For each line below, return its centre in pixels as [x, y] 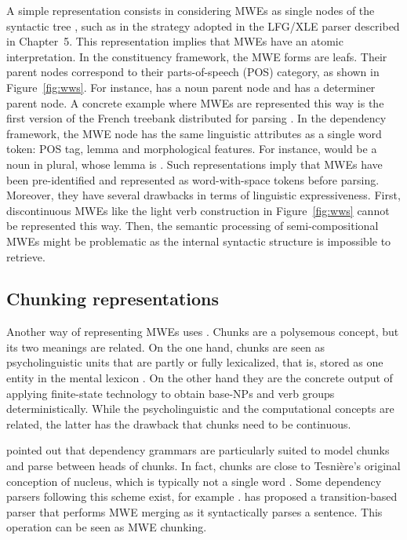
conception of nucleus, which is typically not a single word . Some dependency [194, 481]
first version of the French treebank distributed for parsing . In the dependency [196, 118]
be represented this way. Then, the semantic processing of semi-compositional [193, 226]
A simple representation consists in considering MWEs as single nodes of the [191, 10]
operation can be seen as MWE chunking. [107, 527]
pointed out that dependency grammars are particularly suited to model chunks [198, 450]
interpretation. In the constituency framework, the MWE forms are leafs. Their [197, 56]
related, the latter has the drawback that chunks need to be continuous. [179, 423]
